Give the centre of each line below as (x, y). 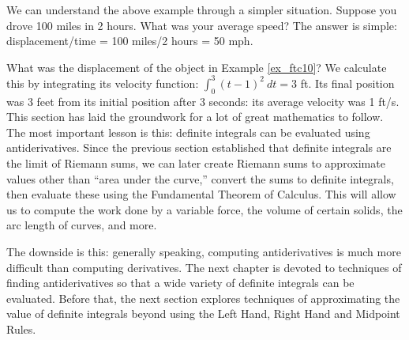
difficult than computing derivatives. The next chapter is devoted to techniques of (204, 267)
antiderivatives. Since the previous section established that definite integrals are (199, 147)
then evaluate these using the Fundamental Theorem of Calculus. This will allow (201, 194)
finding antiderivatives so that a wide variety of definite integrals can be (180, 283)
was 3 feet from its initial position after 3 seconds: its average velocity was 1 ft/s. (203, 101)
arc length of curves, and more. (82, 225)
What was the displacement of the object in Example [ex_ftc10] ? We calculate (197, 67)
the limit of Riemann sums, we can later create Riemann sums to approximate (196, 163)
